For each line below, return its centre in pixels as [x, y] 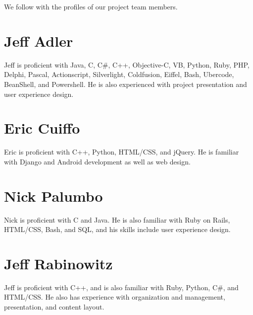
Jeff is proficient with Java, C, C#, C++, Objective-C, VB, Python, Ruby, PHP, [127, 64]
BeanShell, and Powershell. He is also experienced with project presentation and [126, 84]
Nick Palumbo [53, 196]
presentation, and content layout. [54, 307]
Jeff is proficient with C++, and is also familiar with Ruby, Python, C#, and [121, 287]
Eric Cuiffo [42, 128]
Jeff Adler [39, 40]
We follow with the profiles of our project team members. [91, 6]
